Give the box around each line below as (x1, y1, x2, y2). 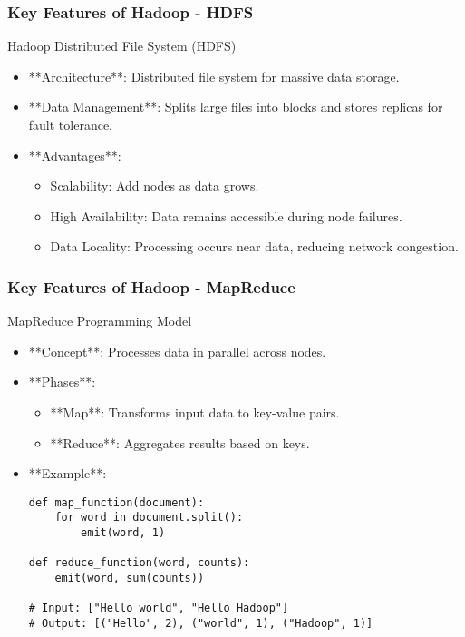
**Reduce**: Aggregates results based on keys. (50, 433, 310, 452)
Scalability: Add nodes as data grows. (50, 176, 259, 195)
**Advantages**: (28, 145, 121, 164)
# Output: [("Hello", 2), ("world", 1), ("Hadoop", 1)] (28, 617, 373, 630)
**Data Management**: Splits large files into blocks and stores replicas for (28, 97, 443, 116)
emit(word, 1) (81, 526, 166, 540)
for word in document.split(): (54, 511, 244, 524)
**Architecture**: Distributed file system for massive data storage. (28, 66, 400, 85)
